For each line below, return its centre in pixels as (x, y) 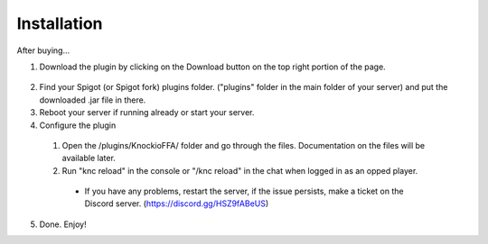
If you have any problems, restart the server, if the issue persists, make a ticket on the (244, 191)
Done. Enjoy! (63, 224)
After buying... (43, 50)
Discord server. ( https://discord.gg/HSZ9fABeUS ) (177, 203)
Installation (60, 23)
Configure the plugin (78, 125)
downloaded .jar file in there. (93, 100)
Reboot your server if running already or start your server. (147, 113)
